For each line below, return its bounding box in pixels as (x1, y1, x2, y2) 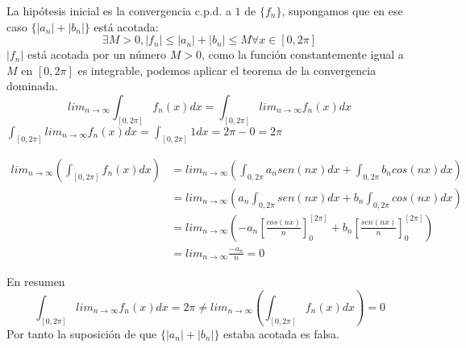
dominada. (6, 77, 58, 94)
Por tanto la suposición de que (6, 325, 157, 342)
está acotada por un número (27, 46, 167, 63)
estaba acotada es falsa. (223, 325, 339, 342)
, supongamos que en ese (281, 2, 403, 19)
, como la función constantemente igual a (201, 46, 404, 63)
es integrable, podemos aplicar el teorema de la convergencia (77, 61, 377, 78)
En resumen (6, 273, 65, 290)
